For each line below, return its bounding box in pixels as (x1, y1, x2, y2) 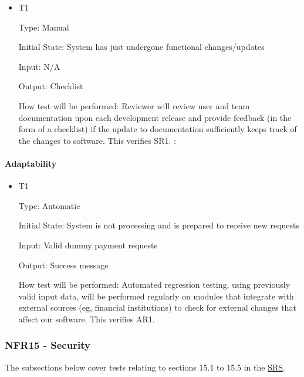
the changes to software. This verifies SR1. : (18, 134, 176, 146)
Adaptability (5, 157, 57, 169)
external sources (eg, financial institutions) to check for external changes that (18, 301, 296, 314)
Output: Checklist (18, 80, 83, 92)
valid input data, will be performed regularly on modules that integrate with (18, 290, 294, 302)
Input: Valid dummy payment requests (18, 238, 158, 251)
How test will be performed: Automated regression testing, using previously (18, 278, 291, 291)
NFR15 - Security (5, 338, 90, 352)
